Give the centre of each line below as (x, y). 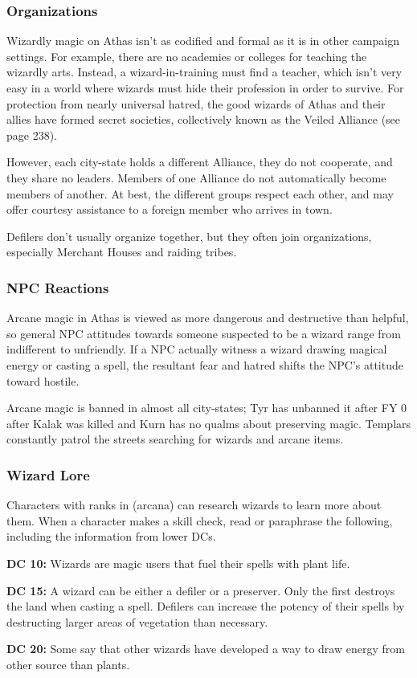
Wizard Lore (48, 474)
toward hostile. (43, 380)
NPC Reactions (58, 287)
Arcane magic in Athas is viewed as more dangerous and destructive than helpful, (208, 318)
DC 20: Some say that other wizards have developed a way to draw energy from (206, 649)
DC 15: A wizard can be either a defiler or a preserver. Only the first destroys (201, 590)
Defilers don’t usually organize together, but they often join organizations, (189, 236)
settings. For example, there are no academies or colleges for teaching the (187, 56)
